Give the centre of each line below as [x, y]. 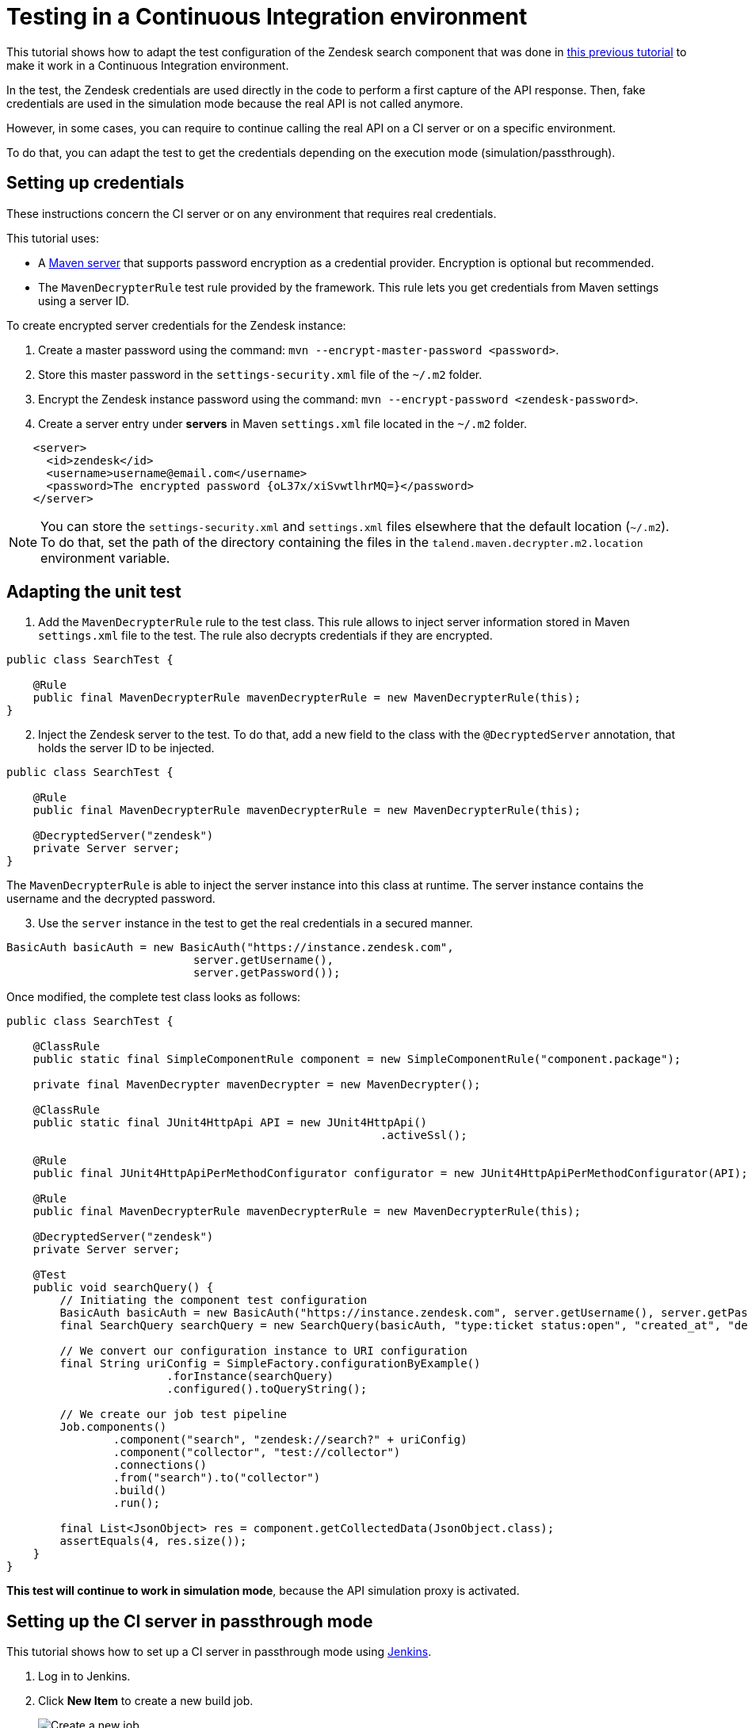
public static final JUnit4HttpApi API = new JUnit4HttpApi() [230, 1123]
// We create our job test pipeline [174, 1415]
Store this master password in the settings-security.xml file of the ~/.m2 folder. [260, 374]
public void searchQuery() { [123, 1288]
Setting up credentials [95, 183]
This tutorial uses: [53, 238]
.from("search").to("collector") [217, 1478]
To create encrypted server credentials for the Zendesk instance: [176, 325]
